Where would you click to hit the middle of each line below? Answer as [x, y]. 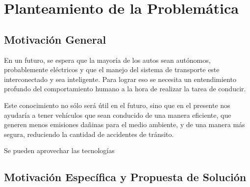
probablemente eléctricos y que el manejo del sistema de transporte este [112, 69]
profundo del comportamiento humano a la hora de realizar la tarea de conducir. [125, 89]
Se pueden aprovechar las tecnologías [59, 150]
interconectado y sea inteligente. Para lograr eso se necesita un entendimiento [120, 79]
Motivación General [55, 39]
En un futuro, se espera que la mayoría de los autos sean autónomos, [107, 60]
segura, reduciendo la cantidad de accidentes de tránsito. [89, 134]
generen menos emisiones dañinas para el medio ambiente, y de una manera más [125, 124]
